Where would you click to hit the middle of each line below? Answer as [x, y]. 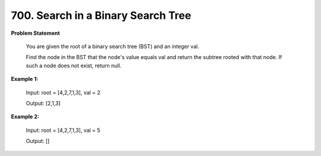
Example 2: [25, 117]
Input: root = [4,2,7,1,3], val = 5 [63, 130]
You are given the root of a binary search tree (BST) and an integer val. [112, 46]
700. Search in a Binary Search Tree [101, 15]
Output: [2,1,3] [43, 103]
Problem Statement [35, 33]
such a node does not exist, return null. [74, 66]
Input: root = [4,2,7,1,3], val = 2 [63, 92]
